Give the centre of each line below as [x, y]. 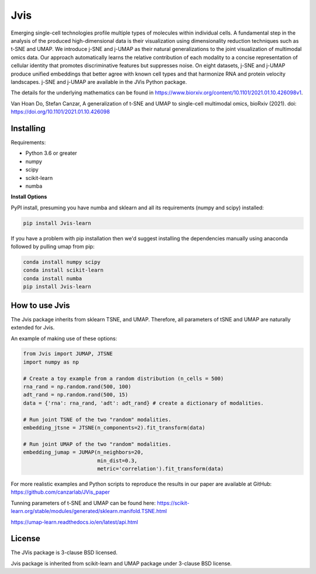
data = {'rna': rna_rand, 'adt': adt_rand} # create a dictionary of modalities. [144, 403]
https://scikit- [173, 503]
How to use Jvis [40, 305]
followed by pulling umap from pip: [53, 247]
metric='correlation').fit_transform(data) [160, 468]
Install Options [29, 197]
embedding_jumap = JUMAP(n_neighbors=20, [83, 452]
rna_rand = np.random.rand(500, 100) [77, 387]
